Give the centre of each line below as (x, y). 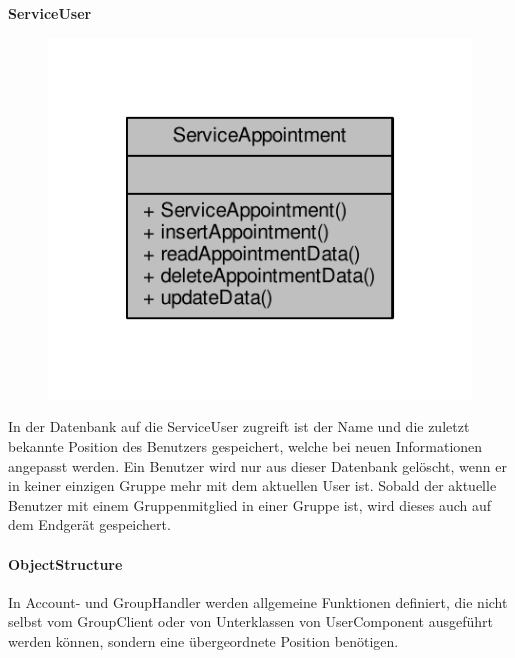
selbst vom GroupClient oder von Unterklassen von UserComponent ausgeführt (250, 621)
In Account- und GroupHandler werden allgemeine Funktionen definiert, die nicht (258, 601)
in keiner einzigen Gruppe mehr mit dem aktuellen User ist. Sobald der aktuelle (252, 485)
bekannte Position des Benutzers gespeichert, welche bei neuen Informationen (245, 446)
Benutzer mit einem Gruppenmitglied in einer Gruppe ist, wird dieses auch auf (250, 504)
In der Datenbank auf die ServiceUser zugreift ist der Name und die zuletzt (239, 426)
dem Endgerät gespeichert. (89, 524)
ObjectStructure (65, 563)
